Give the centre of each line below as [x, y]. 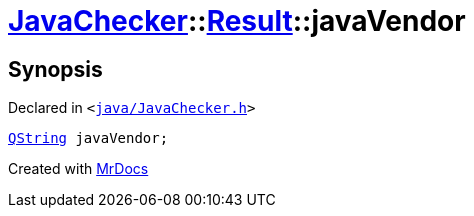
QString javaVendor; [88, 138]
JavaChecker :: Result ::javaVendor [237, 21]
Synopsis [55, 69]
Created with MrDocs [78, 169]
